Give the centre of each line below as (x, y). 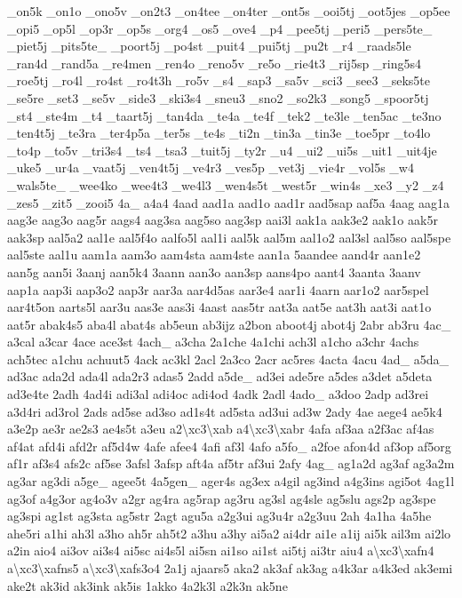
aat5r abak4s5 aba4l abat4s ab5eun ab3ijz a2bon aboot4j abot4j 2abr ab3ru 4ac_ (229, 324)
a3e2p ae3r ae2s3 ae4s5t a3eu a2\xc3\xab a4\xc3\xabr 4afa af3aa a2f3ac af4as (221, 429)
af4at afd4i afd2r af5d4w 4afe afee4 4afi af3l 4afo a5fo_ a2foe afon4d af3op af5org (229, 446)
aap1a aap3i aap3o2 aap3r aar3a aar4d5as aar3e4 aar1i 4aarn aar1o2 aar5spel (218, 289)
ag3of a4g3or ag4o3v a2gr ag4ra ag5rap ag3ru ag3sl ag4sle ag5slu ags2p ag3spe (222, 498)
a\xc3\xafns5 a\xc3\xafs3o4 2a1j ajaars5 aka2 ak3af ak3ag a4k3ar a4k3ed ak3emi (230, 568)
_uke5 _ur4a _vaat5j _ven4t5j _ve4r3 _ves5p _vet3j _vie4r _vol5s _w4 (211, 167)
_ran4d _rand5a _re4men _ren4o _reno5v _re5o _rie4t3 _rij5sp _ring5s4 (215, 63)
